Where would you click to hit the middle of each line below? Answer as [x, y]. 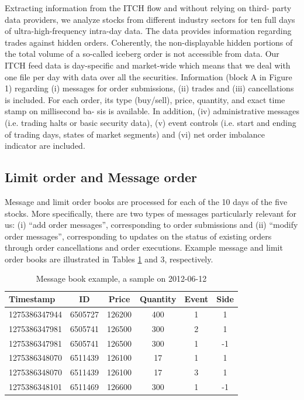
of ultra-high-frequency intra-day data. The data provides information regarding [148, 31]
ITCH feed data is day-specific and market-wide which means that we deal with [148, 65]
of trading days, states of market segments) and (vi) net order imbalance [135, 134]
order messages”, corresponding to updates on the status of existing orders [138, 236]
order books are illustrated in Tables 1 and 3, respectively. [109, 259]
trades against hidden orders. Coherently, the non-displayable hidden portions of [149, 42]
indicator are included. [45, 146]
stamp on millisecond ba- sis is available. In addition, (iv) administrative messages [152, 111]
